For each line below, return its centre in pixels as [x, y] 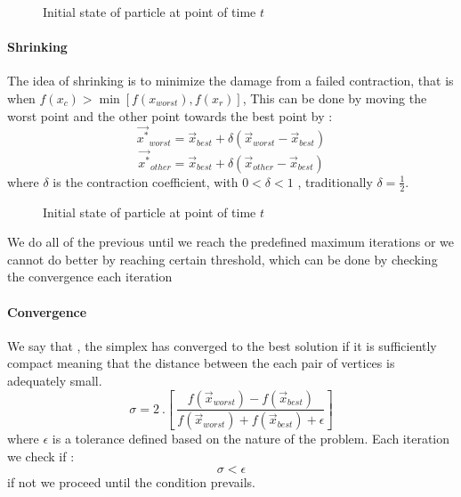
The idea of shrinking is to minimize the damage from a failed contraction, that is [230, 81]
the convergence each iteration [90, 277]
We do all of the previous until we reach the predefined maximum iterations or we [230, 242]
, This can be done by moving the [335, 98]
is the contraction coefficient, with [146, 181]
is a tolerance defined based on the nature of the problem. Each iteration [251, 439]
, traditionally [335, 181]
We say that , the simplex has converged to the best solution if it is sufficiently [222, 345]
